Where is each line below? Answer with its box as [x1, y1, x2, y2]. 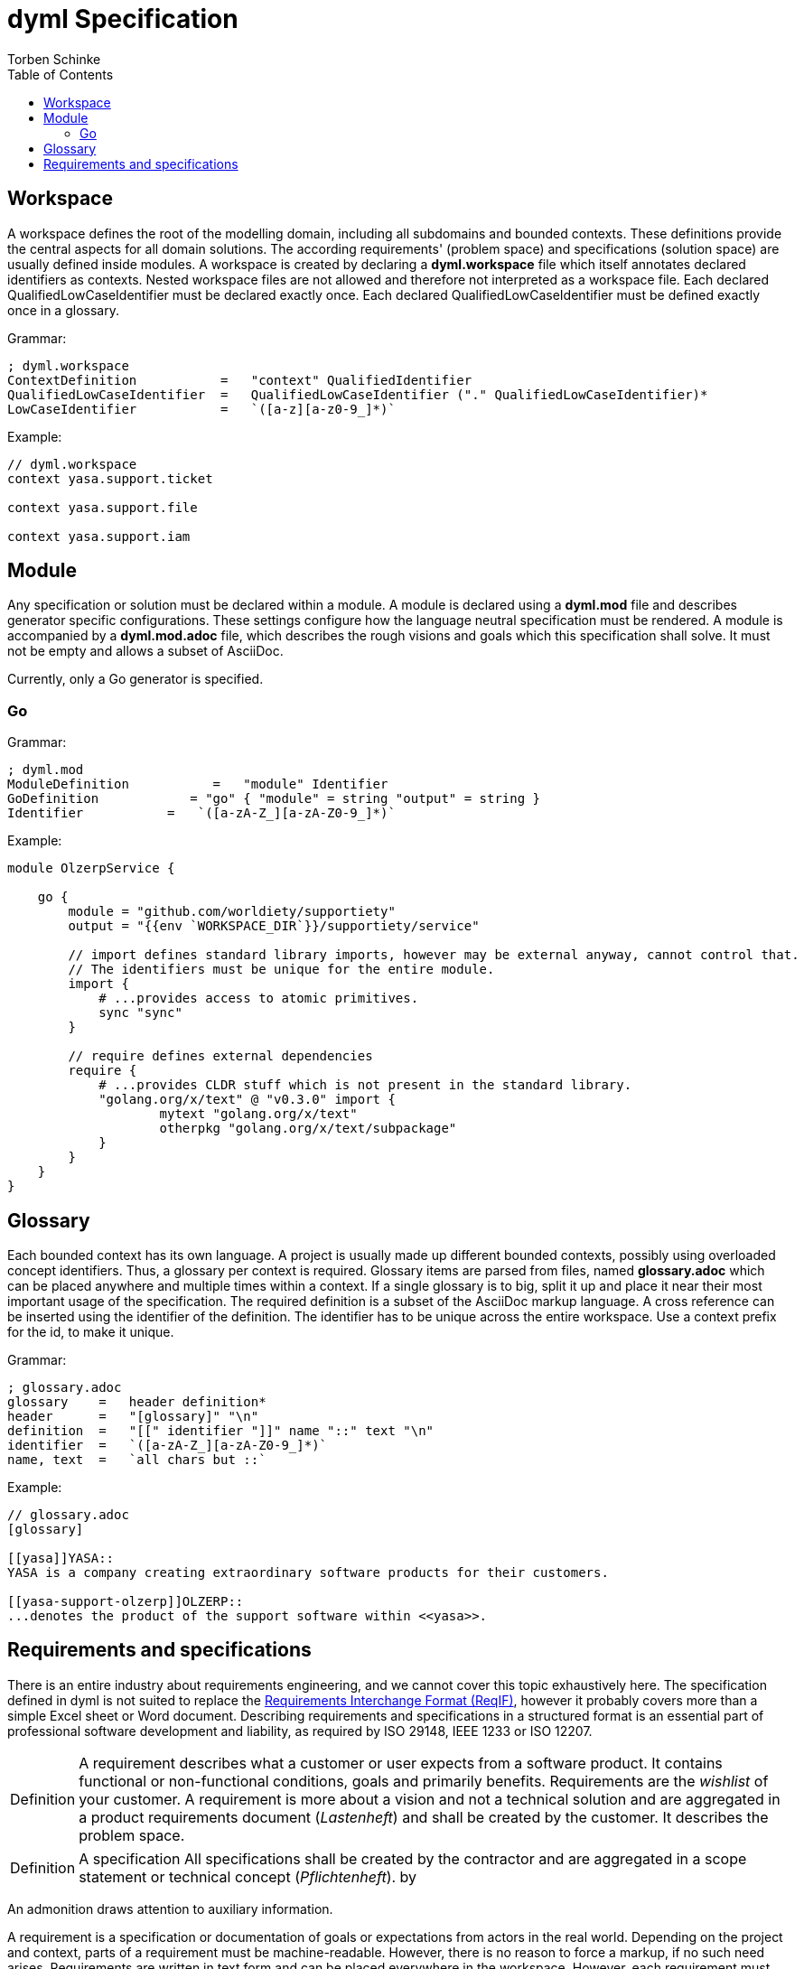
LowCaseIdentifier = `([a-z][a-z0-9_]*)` [7, 401, 396, 416]
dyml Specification [7, 4, 238, 34]
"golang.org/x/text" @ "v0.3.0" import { [98, 1092, 396, 1107]
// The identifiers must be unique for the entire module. [68, 962, 495, 977]
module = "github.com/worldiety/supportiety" [68, 904, 396, 919]
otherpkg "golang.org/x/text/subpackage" [159, 1121, 457, 1136]
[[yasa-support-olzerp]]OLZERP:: [7, 1594, 244, 1610]
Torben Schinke [7, 51, 101, 67]
